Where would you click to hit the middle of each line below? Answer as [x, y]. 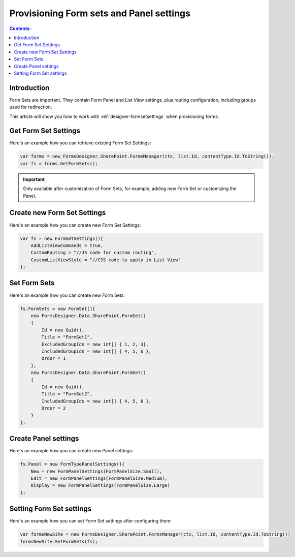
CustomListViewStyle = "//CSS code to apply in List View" [106, 260]
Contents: [20, 28]
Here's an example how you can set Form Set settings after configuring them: [91, 521]
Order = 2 [54, 408]
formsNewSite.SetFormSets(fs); [59, 541]
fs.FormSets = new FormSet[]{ [58, 308]
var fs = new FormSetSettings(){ [62, 238]
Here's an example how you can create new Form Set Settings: [75, 225]
